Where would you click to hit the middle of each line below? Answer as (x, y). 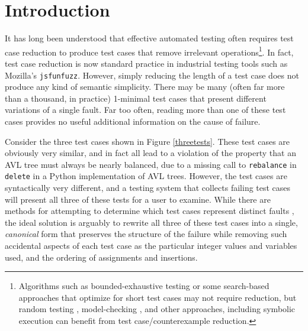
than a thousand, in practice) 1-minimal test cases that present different (136, 98)
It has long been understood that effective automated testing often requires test (149, 38)
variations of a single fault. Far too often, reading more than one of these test (145, 110)
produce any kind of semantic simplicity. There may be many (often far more (145, 87)
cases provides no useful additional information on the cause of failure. (133, 121)
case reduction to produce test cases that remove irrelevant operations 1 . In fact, (149, 51)
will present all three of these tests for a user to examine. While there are (138, 199)
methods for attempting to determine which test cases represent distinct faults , (150, 211)
